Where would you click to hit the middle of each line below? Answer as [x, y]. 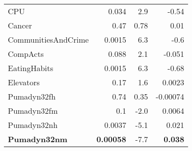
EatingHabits [31, 68]
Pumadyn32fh [32, 96]
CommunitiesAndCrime [48, 39]
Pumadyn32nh [33, 125]
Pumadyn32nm [38, 139]
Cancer [20, 25]
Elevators [24, 82]
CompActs [26, 54]
